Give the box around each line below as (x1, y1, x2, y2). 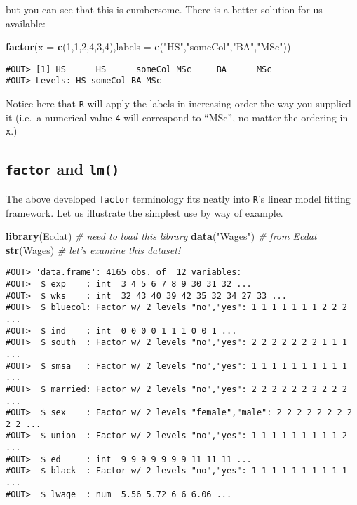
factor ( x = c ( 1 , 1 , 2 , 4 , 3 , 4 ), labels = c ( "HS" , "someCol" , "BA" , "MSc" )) (6, 39, 291, 54)
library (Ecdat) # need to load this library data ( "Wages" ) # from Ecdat (6, 229, 317, 243)
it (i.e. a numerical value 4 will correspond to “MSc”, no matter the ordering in (6, 109, 349, 124)
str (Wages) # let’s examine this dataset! (6, 242, 181, 257)
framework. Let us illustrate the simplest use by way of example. (6, 205, 283, 220)
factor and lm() (6, 158, 120, 180)
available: (6, 15, 46, 30)
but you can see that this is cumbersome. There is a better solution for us (6, 2, 323, 16)
